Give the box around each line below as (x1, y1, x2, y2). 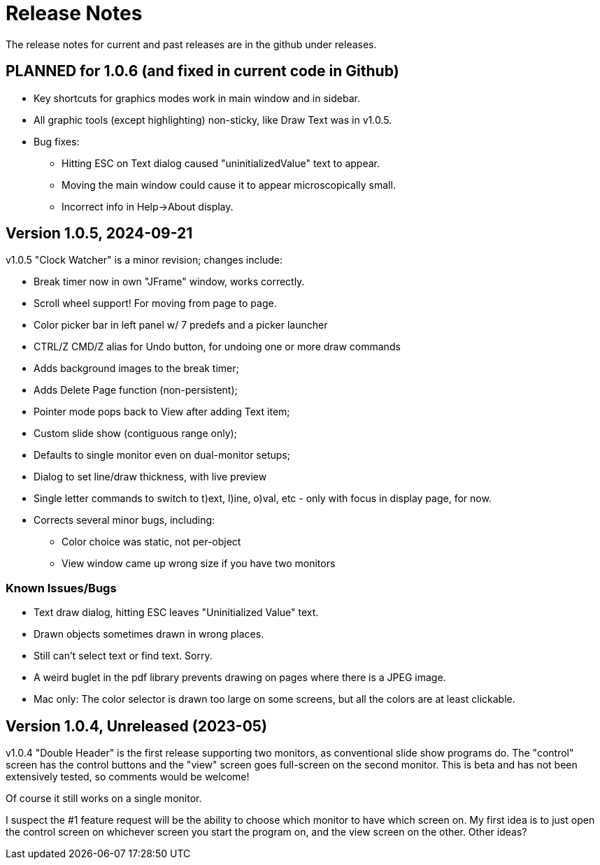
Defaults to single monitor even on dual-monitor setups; (34, 449, 290, 462)
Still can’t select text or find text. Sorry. (34, 650, 213, 662)
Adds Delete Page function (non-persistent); (34, 384, 238, 396)
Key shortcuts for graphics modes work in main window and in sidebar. (34, 92, 360, 104)
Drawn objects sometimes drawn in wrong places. (34, 628, 264, 641)
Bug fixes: (34, 135, 80, 148)
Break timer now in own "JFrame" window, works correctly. (34, 276, 305, 288)
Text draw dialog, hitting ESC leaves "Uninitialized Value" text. (34, 606, 319, 619)
